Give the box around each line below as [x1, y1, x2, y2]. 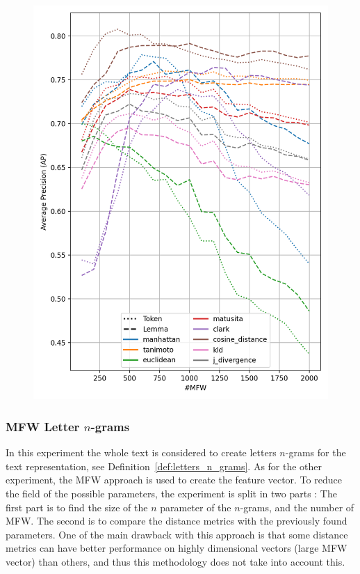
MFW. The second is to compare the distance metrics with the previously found [6, 513, 347, 528]
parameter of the [160, 499, 231, 514]
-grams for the [285, 445, 346, 460]
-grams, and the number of [240, 499, 354, 514]
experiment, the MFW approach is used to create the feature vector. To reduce [6, 472, 342, 487]
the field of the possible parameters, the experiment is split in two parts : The [6, 486, 337, 500]
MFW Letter [6, 417, 80, 435]
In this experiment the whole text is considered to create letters [6, 445, 277, 460]
